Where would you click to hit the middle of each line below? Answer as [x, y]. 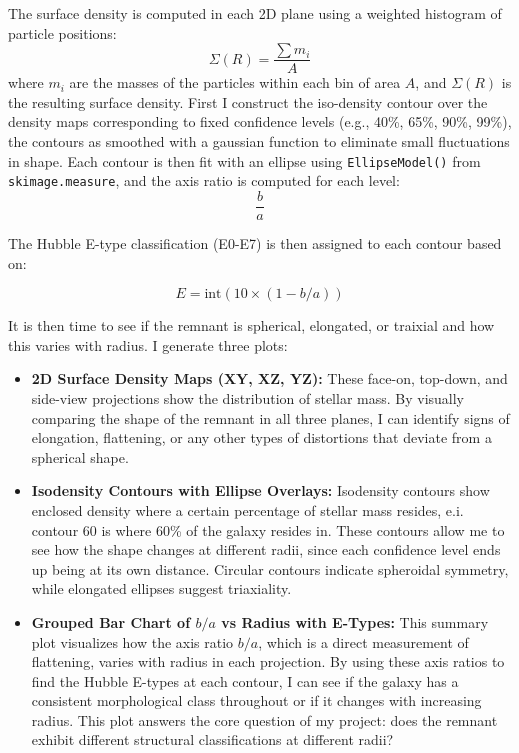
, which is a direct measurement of [363, 641]
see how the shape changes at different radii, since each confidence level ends [266, 549]
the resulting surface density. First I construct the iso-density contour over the [248, 101]
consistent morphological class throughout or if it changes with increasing [256, 700]
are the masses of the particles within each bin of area [235, 82]
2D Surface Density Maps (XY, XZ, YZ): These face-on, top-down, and [269, 378]
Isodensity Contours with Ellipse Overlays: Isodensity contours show [260, 490]
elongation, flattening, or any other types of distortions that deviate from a [261, 437]
